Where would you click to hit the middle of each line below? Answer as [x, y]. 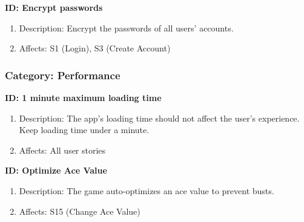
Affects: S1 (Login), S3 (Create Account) [95, 48]
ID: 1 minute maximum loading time [83, 97]
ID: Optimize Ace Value [56, 170]
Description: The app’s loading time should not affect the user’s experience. [159, 118]
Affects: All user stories [62, 150]
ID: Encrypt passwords [54, 7]
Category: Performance [63, 75]
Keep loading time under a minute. [84, 130]
